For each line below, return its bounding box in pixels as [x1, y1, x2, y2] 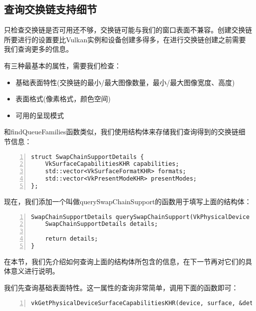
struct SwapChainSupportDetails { [31, 153, 144, 160]
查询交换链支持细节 [4, 1, 97, 17]
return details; [45, 235, 98, 243]
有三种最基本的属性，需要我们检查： [4, 60, 121, 70]
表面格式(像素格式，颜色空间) [15, 93, 111, 104]
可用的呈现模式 [15, 110, 64, 120]
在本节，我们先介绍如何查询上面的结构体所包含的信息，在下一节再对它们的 [4, 256, 245, 266]
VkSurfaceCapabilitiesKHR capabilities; [45, 160, 179, 168]
